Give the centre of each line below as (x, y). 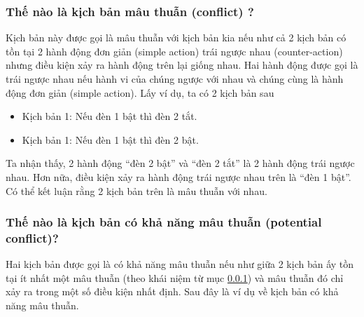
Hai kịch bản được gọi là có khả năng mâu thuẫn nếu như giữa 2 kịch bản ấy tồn (180, 264)
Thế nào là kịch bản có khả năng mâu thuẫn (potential (164, 222)
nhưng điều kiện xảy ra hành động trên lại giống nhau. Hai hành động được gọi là (182, 65)
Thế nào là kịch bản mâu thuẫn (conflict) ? (130, 11)
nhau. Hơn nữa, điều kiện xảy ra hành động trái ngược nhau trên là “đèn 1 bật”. (178, 176)
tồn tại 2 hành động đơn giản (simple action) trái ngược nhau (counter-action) (174, 51)
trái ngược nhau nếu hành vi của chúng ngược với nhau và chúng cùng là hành (175, 79)
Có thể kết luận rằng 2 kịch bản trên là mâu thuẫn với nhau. (136, 190)
